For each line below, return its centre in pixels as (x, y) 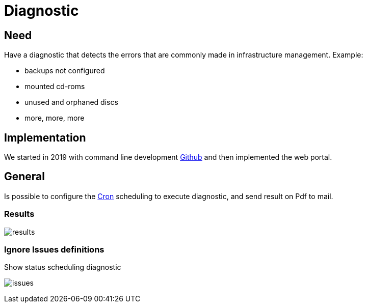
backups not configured (65, 71)
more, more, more (55, 118)
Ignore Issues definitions (54, 249)
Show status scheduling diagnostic (63, 267)
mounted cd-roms (55, 87)
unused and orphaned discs (71, 102)
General (25, 177)
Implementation (45, 137)
